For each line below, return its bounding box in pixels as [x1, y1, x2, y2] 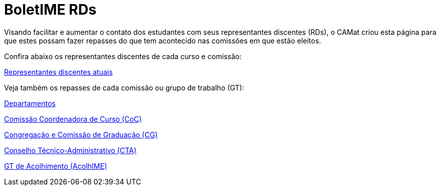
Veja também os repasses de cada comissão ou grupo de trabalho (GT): [4, 83, 244, 92]
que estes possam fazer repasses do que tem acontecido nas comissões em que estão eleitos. [4, 36, 321, 45]
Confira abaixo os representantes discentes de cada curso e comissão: [4, 52, 242, 61]
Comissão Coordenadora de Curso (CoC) [4, 114, 142, 123]
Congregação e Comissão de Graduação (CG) [4, 130, 158, 139]
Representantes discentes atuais [4, 67, 113, 76]
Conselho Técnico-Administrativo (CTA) [4, 146, 137, 155]
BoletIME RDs [4, 1, 97, 18]
